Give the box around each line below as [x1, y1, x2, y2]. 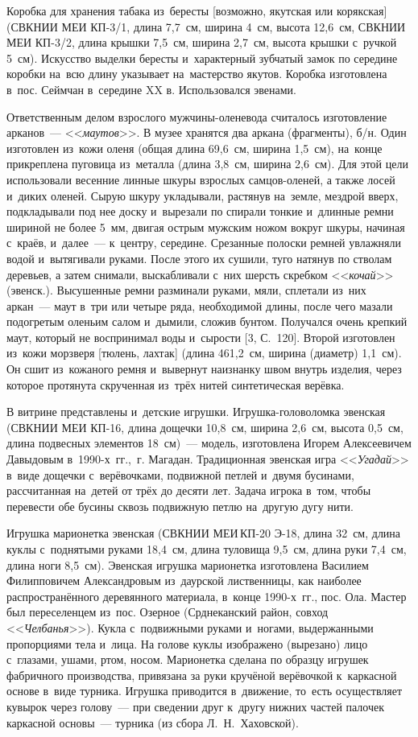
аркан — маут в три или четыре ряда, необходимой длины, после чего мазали [6, 297, 393, 314]
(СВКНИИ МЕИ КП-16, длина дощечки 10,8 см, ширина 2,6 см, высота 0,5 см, [6, 418, 404, 435]
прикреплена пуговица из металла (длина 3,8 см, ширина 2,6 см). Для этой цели [6, 155, 408, 172]
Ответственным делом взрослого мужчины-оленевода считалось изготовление [6, 108, 387, 125]
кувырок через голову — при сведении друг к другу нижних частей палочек [6, 698, 385, 714]
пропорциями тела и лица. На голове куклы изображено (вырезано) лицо [6, 635, 368, 652]
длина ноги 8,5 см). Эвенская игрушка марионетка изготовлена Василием [6, 556, 369, 573]
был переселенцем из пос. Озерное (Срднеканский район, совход [6, 603, 329, 620]
